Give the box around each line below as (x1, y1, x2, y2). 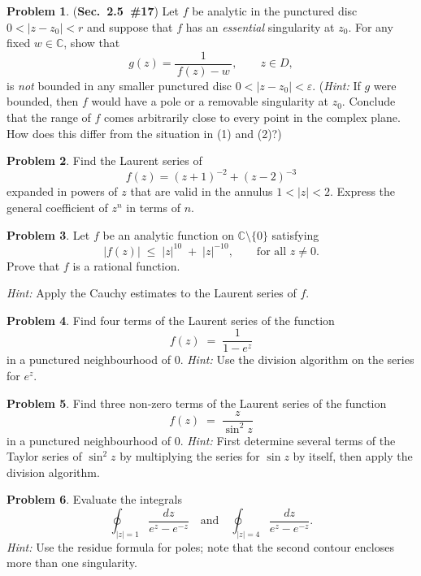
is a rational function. (72, 257, 180, 274)
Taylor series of (7, 448, 82, 465)
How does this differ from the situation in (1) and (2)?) (7, 124, 282, 141)
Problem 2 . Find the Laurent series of (7, 152, 202, 169)
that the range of (7, 109, 91, 126)
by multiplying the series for (119, 448, 260, 465)
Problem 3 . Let (7, 226, 90, 243)
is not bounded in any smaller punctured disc (7, 76, 232, 93)
